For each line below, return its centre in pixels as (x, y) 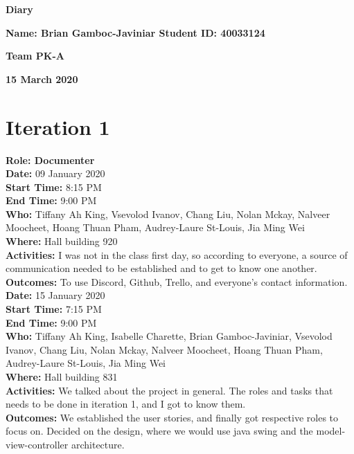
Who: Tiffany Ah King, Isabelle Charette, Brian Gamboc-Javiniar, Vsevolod (169, 336)
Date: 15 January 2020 (55, 295)
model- (331, 431)
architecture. (98, 444)
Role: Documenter (50, 160)
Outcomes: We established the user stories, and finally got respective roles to (172, 417)
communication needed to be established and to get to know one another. (161, 268)
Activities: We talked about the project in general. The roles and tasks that (169, 390)
